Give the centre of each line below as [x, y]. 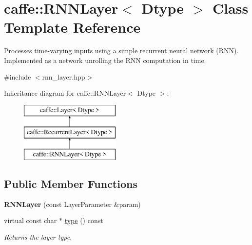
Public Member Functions [71, 184]
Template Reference [72, 27]
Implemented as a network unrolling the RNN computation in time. [105, 60]
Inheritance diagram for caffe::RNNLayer [65, 93]
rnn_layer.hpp [64, 76]
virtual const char [30, 220]
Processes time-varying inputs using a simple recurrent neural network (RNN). [121, 51]
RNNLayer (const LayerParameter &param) [72, 204]
